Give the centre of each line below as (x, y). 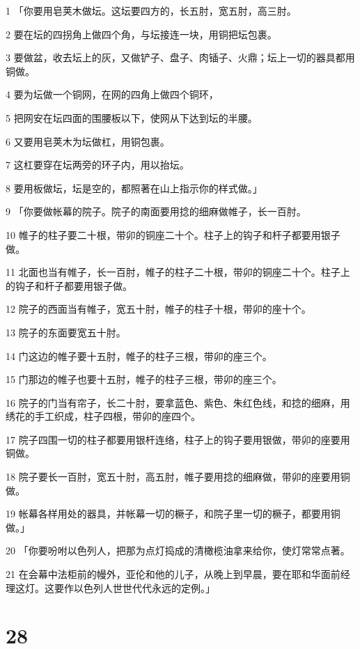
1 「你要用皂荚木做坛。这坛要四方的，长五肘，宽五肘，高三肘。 (151, 10)
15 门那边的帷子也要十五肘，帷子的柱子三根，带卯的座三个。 (144, 379)
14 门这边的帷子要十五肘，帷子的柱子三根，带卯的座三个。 (139, 355)
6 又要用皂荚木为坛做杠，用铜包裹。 (88, 141)
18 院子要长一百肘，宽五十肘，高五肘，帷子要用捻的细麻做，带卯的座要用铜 (178, 477)
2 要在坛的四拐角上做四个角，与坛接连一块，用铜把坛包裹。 (141, 34)
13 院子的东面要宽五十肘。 (66, 332)
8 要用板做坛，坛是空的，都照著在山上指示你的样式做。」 (134, 188)
